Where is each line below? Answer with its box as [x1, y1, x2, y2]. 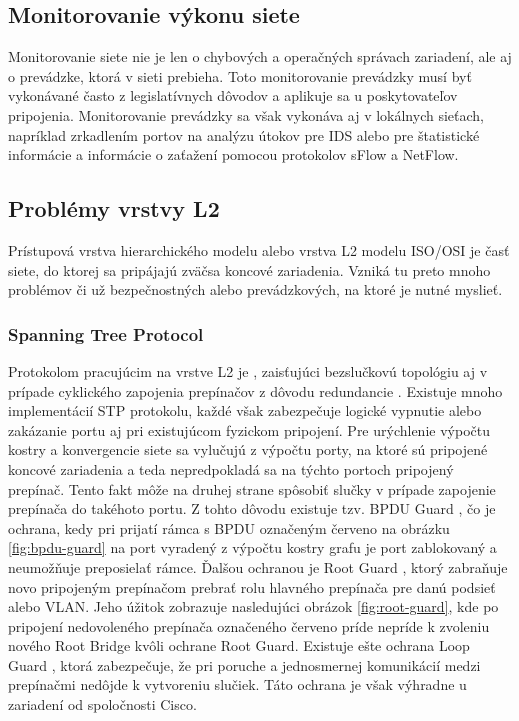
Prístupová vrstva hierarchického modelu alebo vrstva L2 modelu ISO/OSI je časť [8, 239, 510, 260]
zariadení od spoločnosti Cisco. [8, 694, 197, 715]
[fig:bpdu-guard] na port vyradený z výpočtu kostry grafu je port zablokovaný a [8, 537, 497, 558]
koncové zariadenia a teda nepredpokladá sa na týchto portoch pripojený [8, 458, 454, 479]
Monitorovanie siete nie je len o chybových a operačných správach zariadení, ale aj [8, 46, 512, 67]
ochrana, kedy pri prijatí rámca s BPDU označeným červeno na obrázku [8, 517, 450, 538]
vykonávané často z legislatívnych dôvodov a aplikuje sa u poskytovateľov [8, 85, 458, 106]
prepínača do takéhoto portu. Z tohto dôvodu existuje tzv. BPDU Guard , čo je [8, 498, 496, 519]
